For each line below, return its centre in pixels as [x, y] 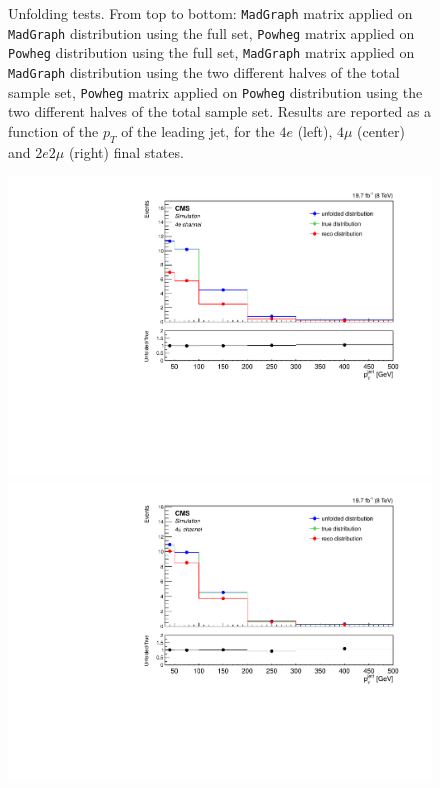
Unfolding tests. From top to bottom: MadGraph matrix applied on [210, 13]
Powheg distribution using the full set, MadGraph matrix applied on [211, 52]
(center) [381, 130]
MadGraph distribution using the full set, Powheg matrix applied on [211, 32]
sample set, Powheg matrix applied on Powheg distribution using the [215, 91]
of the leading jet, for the [198, 130]
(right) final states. [126, 151]
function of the [53, 130]
